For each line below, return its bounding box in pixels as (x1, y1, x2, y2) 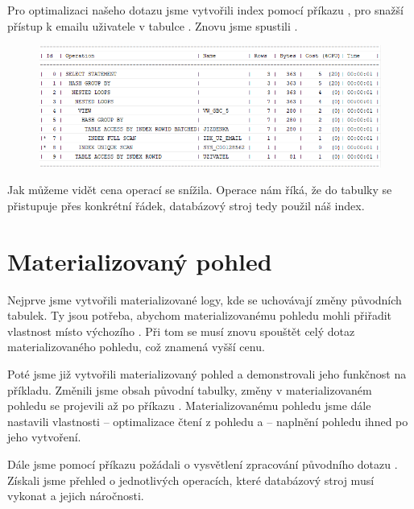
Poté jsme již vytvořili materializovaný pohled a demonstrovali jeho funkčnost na (7, 366, 407, 383)
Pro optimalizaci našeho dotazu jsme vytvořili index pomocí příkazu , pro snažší (7, 2, 404, 18)
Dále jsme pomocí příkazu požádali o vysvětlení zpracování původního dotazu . (7, 455, 398, 472)
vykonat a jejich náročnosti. (7, 487, 144, 504)
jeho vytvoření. (7, 428, 81, 445)
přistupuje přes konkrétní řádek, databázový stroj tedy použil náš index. (7, 197, 365, 213)
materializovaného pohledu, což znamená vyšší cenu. (7, 338, 265, 355)
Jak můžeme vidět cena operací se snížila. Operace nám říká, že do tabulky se (7, 181, 392, 198)
